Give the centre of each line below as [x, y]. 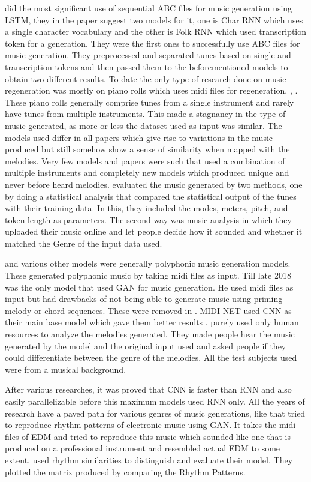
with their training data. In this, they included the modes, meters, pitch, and [147, 208]
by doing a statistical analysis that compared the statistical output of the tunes [151, 196]
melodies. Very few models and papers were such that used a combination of [145, 161]
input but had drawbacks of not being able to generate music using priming [144, 299]
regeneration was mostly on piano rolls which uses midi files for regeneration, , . [151, 90]
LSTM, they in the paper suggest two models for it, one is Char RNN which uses [154, 20]
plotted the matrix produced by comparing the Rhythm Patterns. [125, 471]
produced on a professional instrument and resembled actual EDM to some [143, 448]
